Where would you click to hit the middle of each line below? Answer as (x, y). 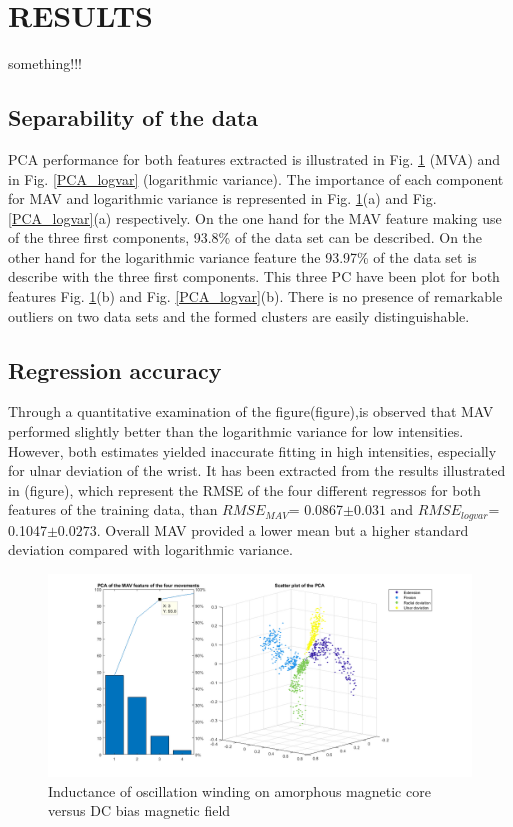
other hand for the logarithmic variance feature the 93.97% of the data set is (242, 256)
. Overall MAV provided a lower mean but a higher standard (282, 529)
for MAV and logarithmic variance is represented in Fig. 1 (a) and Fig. (222, 198)
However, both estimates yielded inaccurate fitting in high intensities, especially (252, 450)
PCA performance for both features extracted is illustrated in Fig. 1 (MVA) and (254, 158)
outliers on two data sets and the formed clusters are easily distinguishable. (239, 315)
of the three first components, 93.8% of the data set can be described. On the (245, 237)
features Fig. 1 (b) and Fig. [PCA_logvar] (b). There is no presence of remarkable (255, 296)
